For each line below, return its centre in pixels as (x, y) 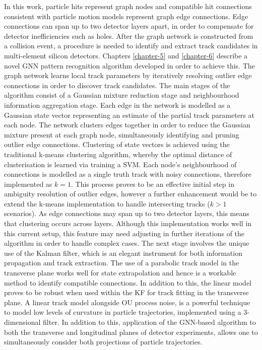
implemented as (28, 184)
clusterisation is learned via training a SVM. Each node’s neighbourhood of (120, 164)
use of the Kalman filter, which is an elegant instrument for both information (123, 253)
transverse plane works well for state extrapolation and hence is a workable (120, 273)
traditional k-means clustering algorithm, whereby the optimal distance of (118, 154)
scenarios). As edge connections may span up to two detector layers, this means (127, 213)
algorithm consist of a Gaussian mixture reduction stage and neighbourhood (122, 95)
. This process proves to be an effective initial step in (152, 184)
